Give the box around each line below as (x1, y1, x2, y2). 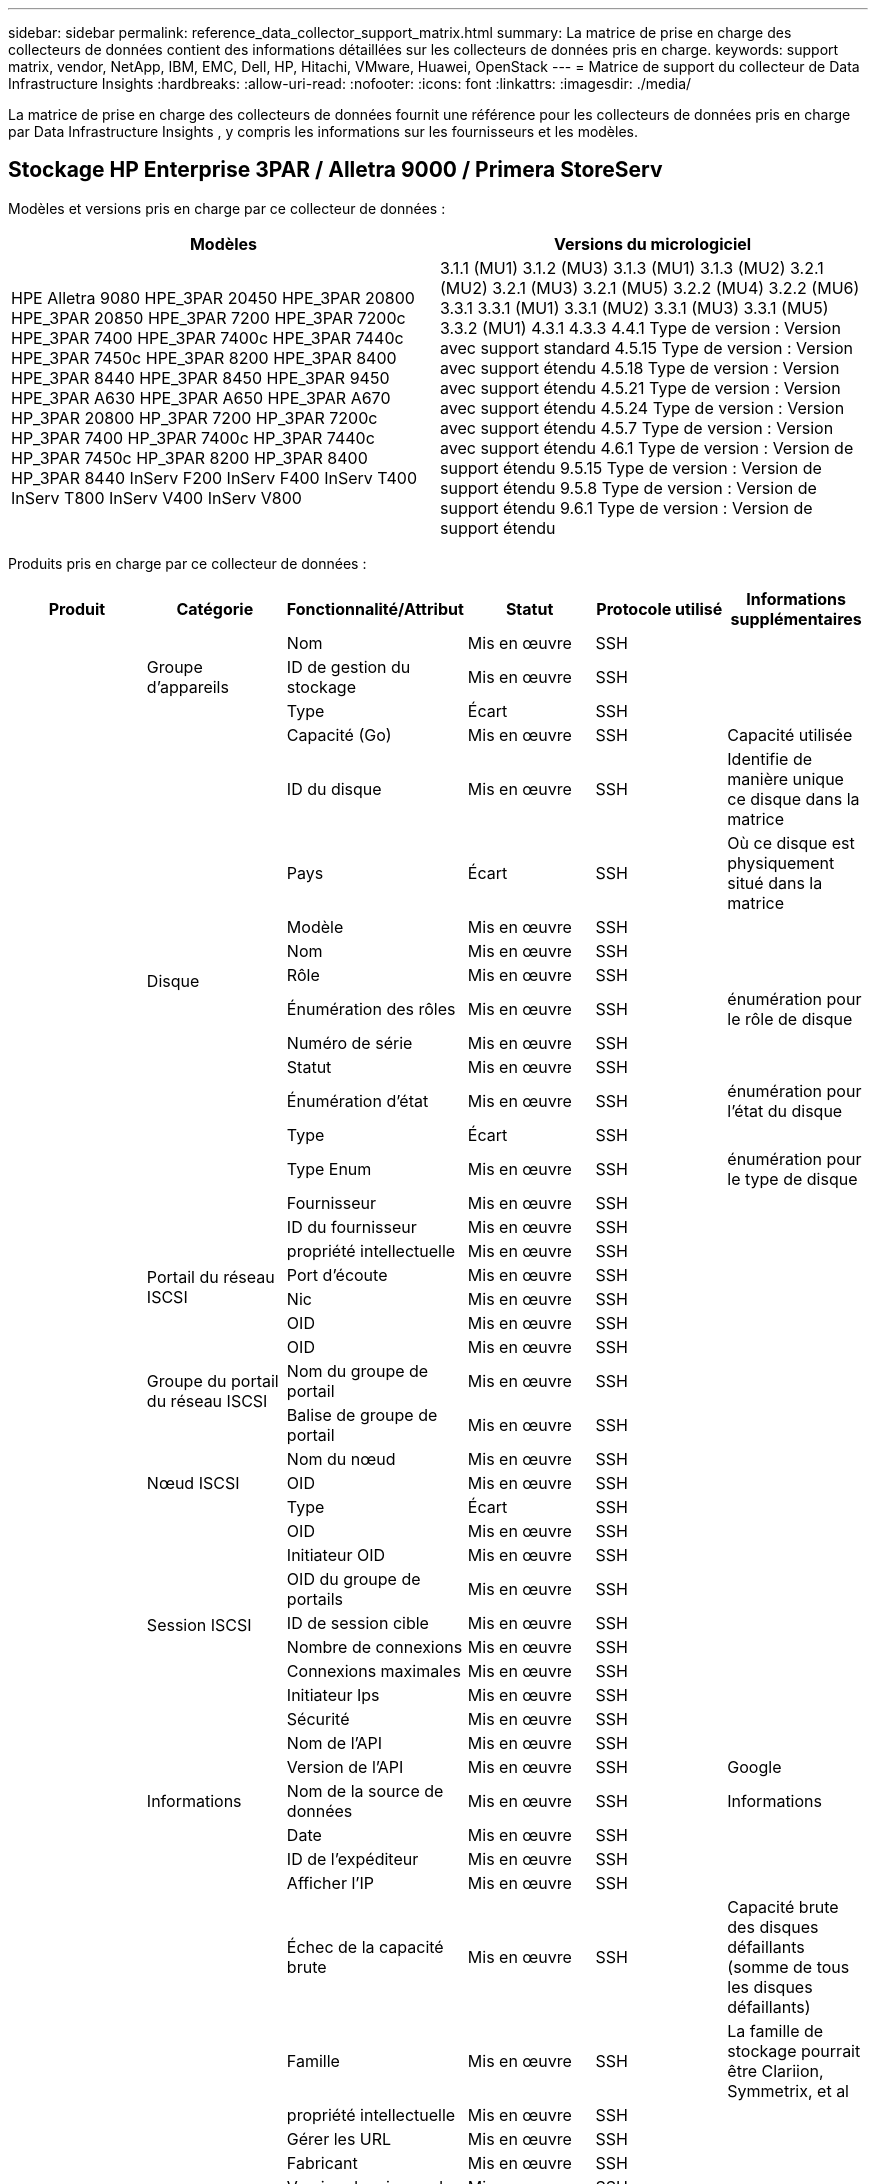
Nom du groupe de (286, 1360, 429, 1381)
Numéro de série (286, 1032, 413, 1053)
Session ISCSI (146, 1614, 252, 1635)
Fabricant (286, 2152, 358, 2173)
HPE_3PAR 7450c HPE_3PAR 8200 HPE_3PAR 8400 (11, 347, 397, 368)
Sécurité (286, 1708, 350, 1729)
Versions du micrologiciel (553, 233, 752, 254)
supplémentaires (730, 608, 862, 629)
